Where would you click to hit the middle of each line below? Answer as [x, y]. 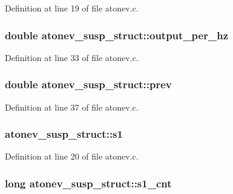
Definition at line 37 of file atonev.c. [72, 107]
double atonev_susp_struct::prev [88, 84]
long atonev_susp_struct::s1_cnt [88, 183]
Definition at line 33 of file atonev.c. [72, 57]
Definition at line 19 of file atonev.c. [72, 8]
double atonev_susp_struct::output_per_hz [116, 35]
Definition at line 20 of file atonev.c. [72, 156]
